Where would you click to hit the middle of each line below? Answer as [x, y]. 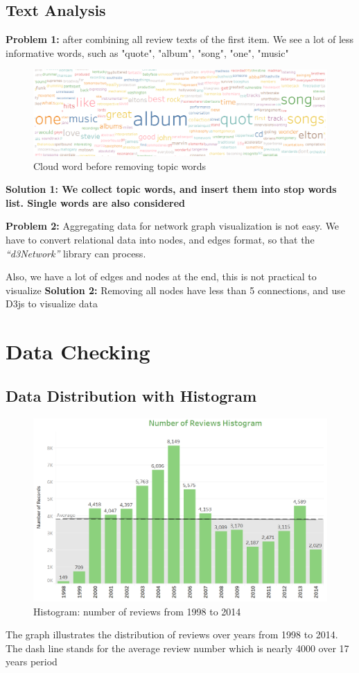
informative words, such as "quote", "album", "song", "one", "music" [147, 52]
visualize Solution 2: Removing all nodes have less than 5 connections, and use [176, 290]
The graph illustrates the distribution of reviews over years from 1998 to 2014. [172, 634]
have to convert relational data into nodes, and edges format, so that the [160, 239]
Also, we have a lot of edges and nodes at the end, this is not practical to [161, 276]
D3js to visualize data [52, 304]
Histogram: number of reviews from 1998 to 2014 [137, 611]
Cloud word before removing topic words [120, 165]
